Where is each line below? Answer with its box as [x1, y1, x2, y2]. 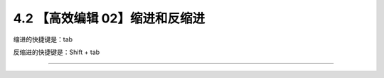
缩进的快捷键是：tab [13, 35, 73, 44]
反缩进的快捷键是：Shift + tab [13, 48, 100, 56]
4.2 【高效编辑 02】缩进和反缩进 [13, 11, 206, 26]
